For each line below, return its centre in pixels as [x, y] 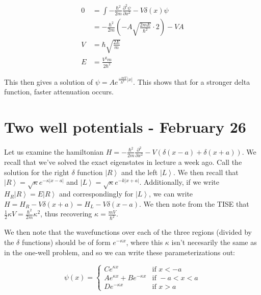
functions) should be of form [66, 242]
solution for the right [37, 172]
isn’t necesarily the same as [214, 242]
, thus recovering [66, 214]
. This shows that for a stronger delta [192, 81]
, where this [145, 242]
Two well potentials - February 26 [125, 126]
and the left [140, 172]
